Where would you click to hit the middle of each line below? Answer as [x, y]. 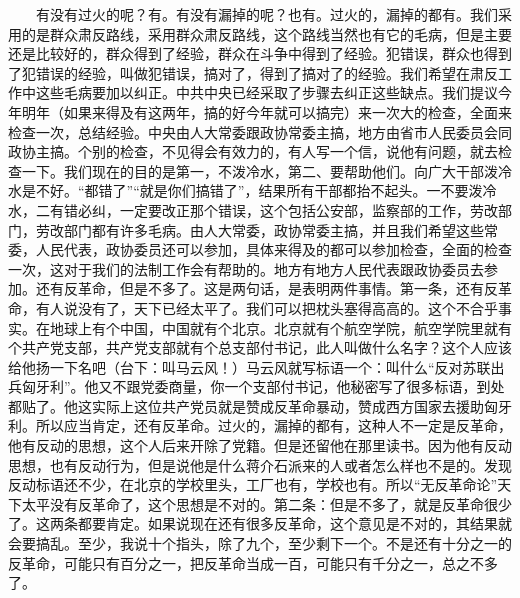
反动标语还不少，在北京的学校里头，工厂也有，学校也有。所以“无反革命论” [253, 484]
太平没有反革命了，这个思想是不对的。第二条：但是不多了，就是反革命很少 [266, 503]
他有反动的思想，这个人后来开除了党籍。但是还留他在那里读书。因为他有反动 [260, 445]
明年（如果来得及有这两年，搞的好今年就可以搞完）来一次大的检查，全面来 [266, 111]
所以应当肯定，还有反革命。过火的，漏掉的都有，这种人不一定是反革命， [273, 425]
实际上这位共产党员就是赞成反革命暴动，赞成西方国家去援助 [287, 405]
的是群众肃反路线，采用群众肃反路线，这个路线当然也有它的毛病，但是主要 [266, 33]
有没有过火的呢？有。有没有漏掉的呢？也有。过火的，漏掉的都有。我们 [266, 14]
